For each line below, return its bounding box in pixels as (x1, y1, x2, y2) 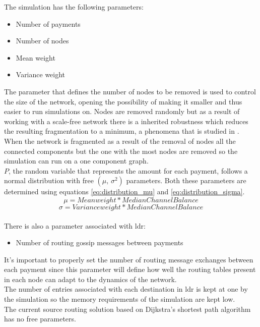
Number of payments (16, 18, 81, 29)
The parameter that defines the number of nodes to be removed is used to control (4, 86, 256, 96)
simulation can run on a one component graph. (4, 155, 149, 166)
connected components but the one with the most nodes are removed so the (4, 145, 238, 156)
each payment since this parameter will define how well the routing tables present (4, 264, 256, 275)
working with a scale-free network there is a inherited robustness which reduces (4, 116, 248, 126)
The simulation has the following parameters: (4, 2, 144, 12)
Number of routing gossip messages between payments (16, 237, 183, 248)
